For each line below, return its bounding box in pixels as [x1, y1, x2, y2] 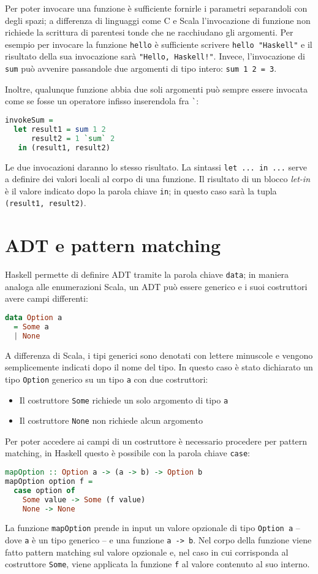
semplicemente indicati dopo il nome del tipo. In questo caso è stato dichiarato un [5, 361, 313, 373]
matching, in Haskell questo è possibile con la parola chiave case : [5, 446, 250, 459]
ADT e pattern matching [5, 232, 221, 258]
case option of [13, 486, 75, 495]
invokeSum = [5, 116, 53, 124]
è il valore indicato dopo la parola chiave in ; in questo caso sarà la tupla [5, 184, 277, 197]
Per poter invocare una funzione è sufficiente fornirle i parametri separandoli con [5, 2, 308, 14]
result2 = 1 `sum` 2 [31, 134, 115, 143]
